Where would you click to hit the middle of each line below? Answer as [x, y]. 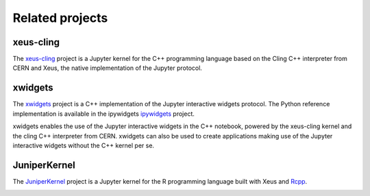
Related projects [60, 18]
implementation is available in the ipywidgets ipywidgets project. [104, 114]
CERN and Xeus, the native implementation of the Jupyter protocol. [107, 68]
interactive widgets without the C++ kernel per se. [83, 145]
